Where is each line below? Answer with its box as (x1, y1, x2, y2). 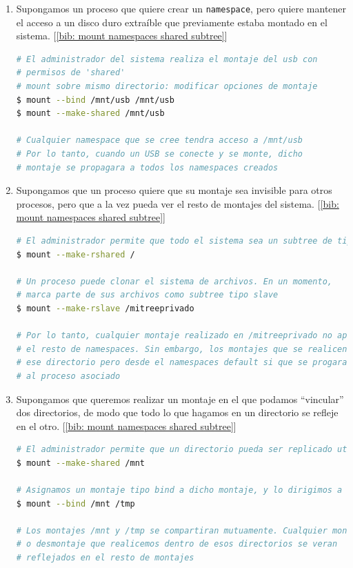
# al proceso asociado (16, 371, 121, 381)
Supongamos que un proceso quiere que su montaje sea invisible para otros (16, 183, 332, 197)
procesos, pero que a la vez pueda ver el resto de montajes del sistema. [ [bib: (16, 196, 339, 210)
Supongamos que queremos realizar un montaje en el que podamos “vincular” (16, 391, 344, 406)
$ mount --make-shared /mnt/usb (16, 108, 165, 119)
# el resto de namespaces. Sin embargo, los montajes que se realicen (16, 344, 347, 354)
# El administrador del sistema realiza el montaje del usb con (16, 54, 318, 64)
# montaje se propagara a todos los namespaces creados (16, 162, 279, 173)
